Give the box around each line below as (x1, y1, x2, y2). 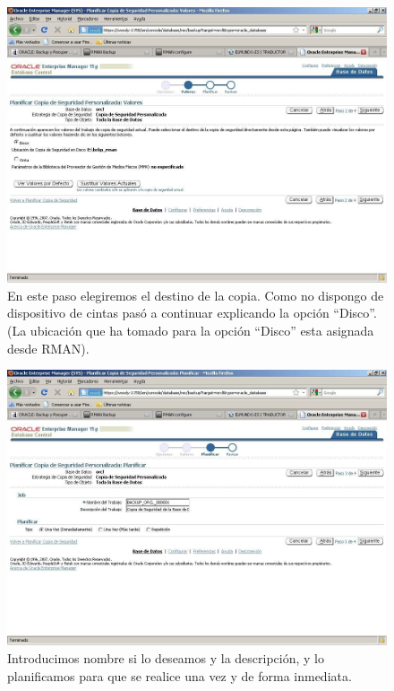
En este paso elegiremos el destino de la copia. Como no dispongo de (7, 285, 384, 304)
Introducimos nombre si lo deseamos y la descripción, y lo (7, 649, 324, 668)
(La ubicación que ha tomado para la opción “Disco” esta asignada (7, 321, 374, 340)
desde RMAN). (7, 338, 90, 357)
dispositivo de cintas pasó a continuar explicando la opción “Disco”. (7, 303, 377, 322)
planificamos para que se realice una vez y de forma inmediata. (7, 666, 352, 685)
